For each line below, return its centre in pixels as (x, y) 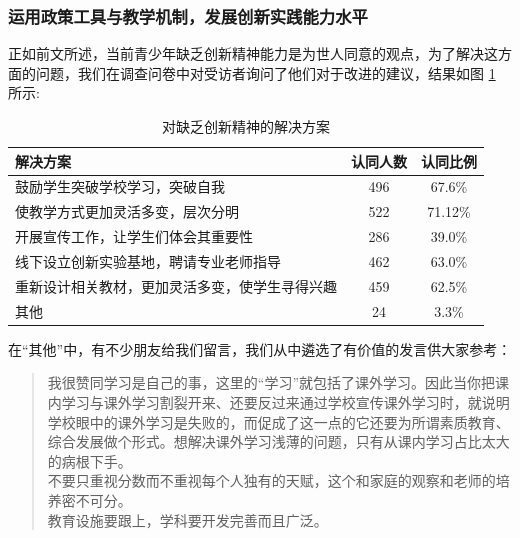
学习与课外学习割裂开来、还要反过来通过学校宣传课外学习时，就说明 (285, 401)
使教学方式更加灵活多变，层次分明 (127, 211)
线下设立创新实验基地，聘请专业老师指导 (148, 260)
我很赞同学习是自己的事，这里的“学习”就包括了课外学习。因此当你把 (271, 382)
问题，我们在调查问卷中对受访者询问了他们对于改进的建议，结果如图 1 (265, 72)
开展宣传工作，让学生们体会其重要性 (134, 236)
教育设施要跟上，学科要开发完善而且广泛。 (187, 519)
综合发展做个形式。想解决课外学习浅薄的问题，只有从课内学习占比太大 (278, 441)
